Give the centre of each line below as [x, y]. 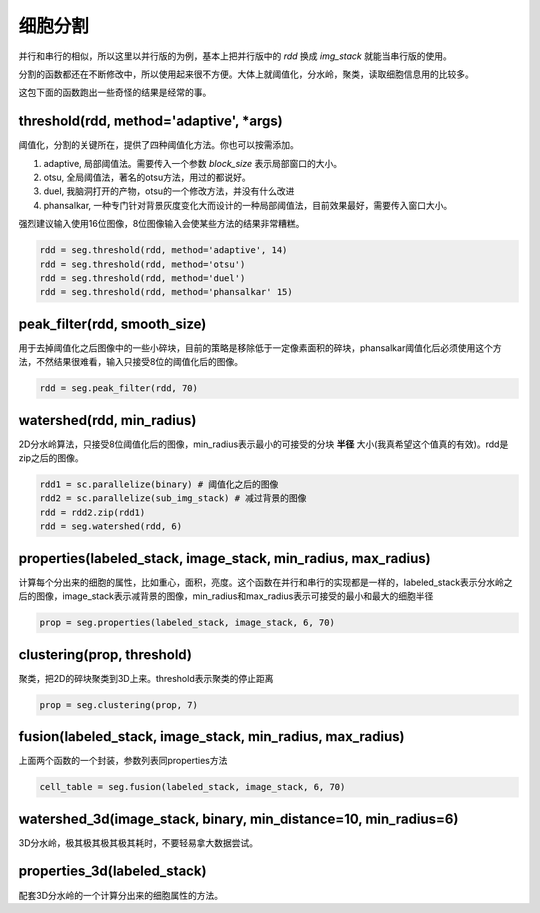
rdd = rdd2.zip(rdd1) [92, 512]
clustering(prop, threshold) [105, 654]
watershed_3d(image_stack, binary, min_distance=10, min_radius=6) [238, 818]
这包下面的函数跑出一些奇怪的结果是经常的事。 [115, 92]
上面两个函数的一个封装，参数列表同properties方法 [123, 761]
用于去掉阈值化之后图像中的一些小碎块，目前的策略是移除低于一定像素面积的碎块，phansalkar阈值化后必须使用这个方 [260, 347]
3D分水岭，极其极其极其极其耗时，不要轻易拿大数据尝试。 [138, 842]
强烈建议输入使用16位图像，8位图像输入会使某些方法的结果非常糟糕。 [161, 224]
